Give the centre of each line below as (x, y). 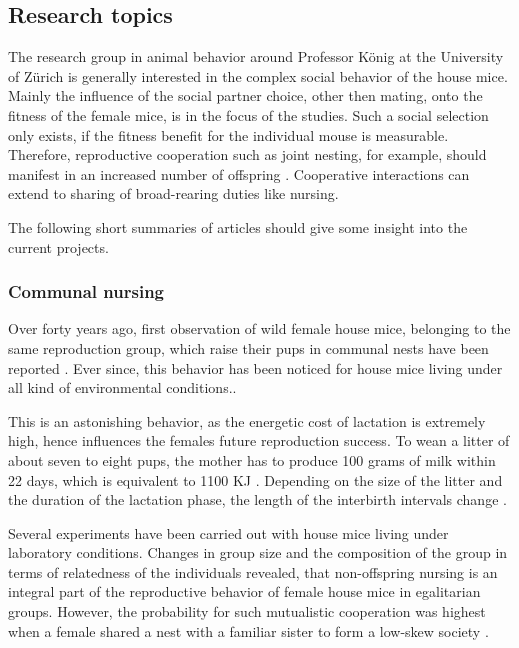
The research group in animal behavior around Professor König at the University (256, 56)
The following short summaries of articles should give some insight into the (238, 226)
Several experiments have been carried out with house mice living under (228, 532)
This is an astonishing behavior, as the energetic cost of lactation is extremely (247, 420)
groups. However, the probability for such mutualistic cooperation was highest (247, 611)
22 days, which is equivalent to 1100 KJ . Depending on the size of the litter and (255, 479)
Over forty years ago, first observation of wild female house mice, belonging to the (259, 328)
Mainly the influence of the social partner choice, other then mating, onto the (245, 95)
